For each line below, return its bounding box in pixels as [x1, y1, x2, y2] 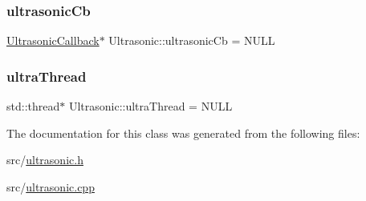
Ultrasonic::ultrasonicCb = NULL [108, 32, 275, 49]
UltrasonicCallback [6, 32, 100, 49]
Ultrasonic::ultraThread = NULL [68, 98, 233, 115]
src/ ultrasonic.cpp [6, 178, 95, 195]
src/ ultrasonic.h [6, 151, 83, 168]
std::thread [6, 98, 60, 115]
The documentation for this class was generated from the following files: [6, 124, 360, 141]
